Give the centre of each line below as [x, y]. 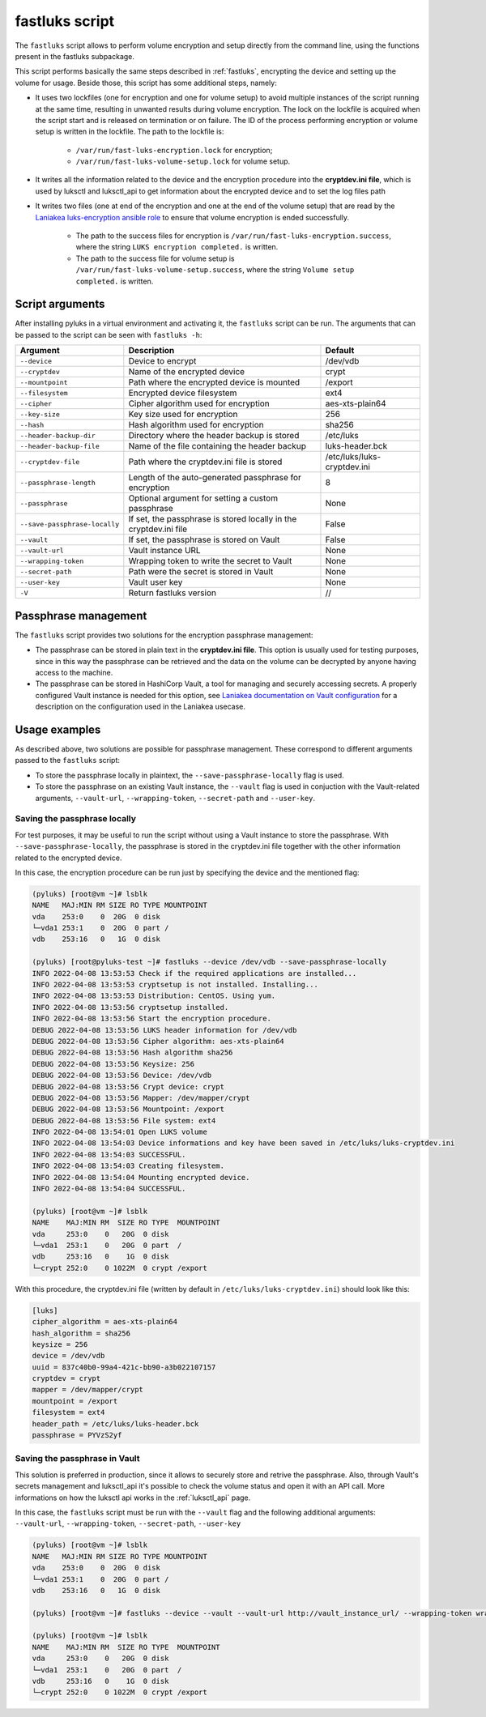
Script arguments [60, 304]
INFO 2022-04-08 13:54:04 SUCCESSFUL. [109, 1189]
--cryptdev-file [50, 462]
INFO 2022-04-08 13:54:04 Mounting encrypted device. [141, 1177]
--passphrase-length [58, 482]
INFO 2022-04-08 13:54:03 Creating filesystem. [128, 1166]
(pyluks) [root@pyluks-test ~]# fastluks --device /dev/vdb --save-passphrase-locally [209, 962]
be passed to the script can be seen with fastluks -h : [109, 334]
